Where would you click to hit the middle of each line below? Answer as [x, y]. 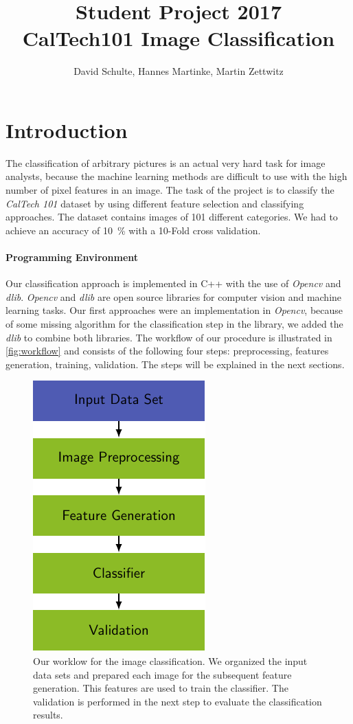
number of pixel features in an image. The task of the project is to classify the [170, 190]
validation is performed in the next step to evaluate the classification [178, 701]
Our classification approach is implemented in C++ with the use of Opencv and [173, 283]
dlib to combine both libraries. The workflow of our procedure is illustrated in [169, 337]
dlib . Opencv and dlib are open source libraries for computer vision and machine [174, 296]
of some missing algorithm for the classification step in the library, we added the [174, 323]
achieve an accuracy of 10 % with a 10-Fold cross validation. [133, 230]
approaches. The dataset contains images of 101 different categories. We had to [172, 217]
